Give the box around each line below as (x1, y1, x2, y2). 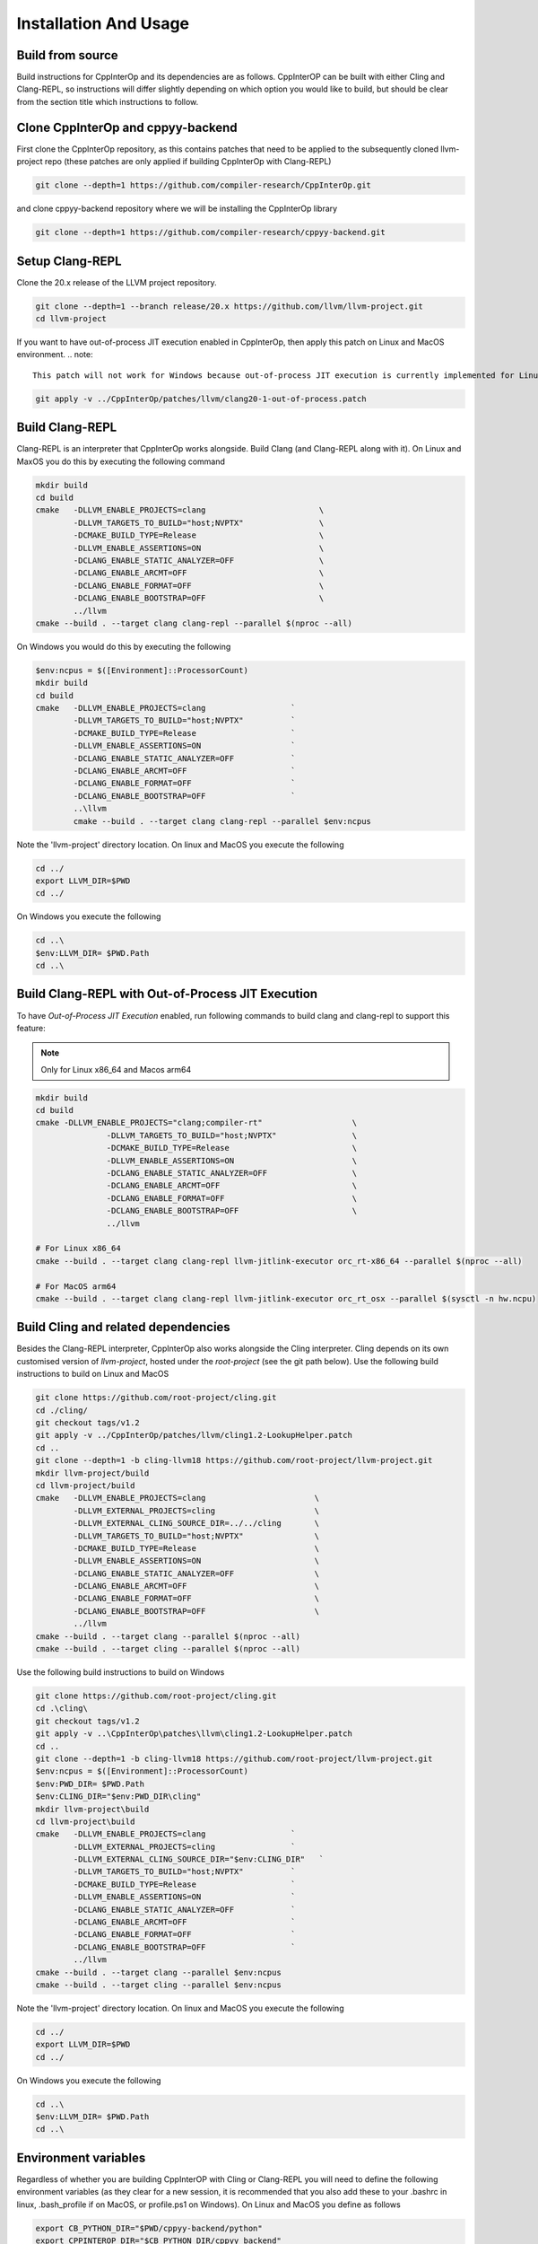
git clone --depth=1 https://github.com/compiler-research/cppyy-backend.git (35, 227, 386, 238)
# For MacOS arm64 (35, 1281, 117, 1292)
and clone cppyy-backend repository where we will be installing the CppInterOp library (16, 203, 338, 215)
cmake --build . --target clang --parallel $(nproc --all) (35, 1631, 300, 1642)
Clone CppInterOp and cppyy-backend (16, 119, 238, 135)
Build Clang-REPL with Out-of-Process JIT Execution (16, 986, 318, 1002)
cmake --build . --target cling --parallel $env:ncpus (35, 1979, 282, 1990)
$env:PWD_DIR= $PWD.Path (35, 1778, 145, 1789)
